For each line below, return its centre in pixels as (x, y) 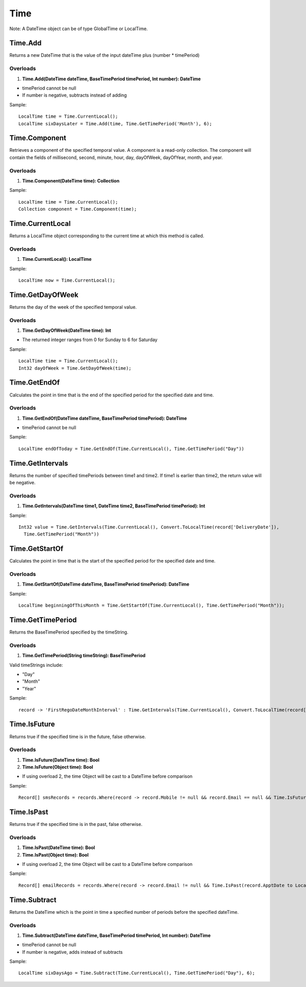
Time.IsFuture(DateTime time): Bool (61, 760)
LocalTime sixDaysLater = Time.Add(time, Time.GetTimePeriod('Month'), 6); (115, 124)
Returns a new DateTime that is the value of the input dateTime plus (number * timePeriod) (105, 55)
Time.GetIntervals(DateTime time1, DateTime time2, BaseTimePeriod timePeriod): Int (114, 506)
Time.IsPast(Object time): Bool (55, 855)
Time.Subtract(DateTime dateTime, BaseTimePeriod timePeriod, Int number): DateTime (117, 935)
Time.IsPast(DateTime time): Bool (59, 848)
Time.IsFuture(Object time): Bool (58, 767)
